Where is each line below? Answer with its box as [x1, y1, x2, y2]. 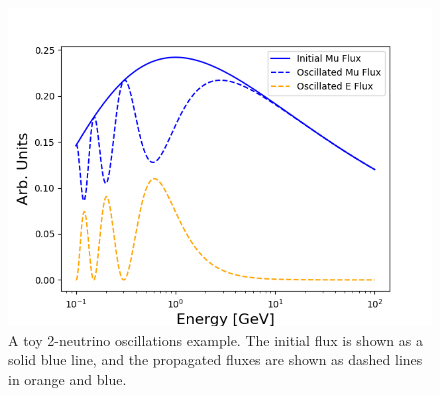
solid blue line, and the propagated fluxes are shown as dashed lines [8, 349, 423, 370]
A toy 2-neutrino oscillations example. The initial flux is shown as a [8, 329, 423, 350]
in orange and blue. [8, 368, 127, 389]
